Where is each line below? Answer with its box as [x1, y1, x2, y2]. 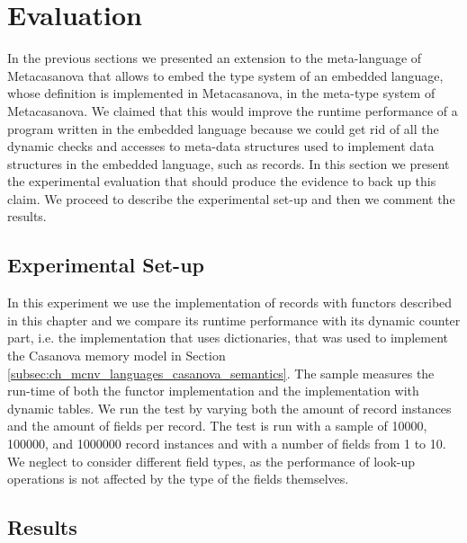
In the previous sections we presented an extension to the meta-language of [7, 49, 422, 67]
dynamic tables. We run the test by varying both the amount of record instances [7, 398, 452, 417]
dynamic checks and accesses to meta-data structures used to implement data [7, 137, 435, 156]
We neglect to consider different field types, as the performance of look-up [7, 451, 416, 470]
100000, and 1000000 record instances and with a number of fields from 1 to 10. [7, 434, 446, 453]
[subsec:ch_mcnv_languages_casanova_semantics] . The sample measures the [7, 363, 435, 382]
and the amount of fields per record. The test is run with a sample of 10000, [7, 416, 427, 435]
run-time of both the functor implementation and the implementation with [7, 381, 419, 400]
